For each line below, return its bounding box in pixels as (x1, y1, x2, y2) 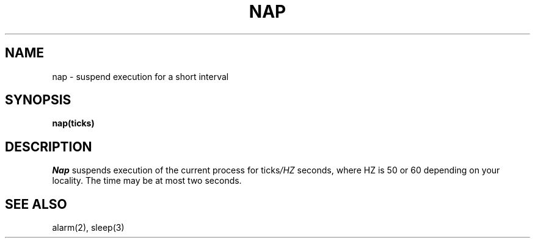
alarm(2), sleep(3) (52, 222, 125, 233)
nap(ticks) (52, 118, 95, 129)
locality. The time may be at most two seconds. (52, 175, 242, 186)
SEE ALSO (5, 196, 67, 212)
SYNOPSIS (5, 92, 71, 108)
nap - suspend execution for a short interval (52, 71, 229, 82)
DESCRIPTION (5, 139, 92, 154)
